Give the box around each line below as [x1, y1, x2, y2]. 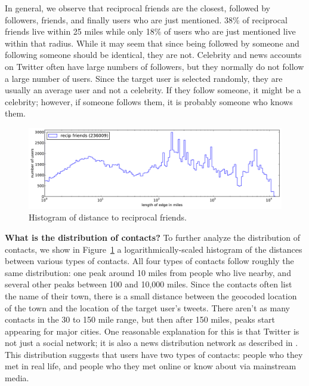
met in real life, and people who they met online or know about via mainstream [5, 360, 296, 372]
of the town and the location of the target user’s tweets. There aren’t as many [5, 301, 290, 314]
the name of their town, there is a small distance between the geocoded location [5, 289, 297, 302]
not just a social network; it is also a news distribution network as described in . [5, 336, 298, 349]
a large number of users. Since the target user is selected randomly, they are [5, 72, 283, 84]
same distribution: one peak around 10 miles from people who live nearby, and [5, 266, 291, 278]
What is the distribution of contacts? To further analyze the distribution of [5, 231, 301, 243]
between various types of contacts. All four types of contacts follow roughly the [5, 255, 294, 267]
